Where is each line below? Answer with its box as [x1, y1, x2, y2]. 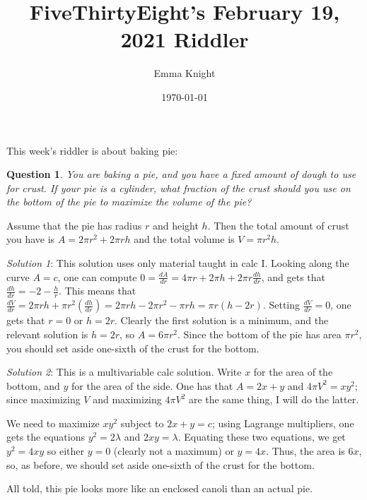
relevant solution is [6, 326, 88, 341]
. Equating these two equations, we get [177, 429, 346, 444]
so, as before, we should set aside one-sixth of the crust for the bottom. [6, 457, 315, 472]
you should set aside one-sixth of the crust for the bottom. [6, 340, 260, 355]
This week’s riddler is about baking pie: [6, 143, 178, 157]
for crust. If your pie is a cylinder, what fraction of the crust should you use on [6, 180, 351, 195]
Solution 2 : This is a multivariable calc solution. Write [6, 364, 242, 379]
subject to [120, 415, 164, 430]
